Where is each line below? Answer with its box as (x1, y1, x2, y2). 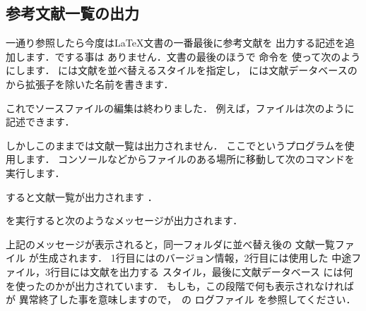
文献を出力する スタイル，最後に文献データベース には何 (89, 264, 353, 279)
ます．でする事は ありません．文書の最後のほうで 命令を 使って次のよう (25, 49, 361, 63)
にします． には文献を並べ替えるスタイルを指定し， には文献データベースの (6, 63, 358, 78)
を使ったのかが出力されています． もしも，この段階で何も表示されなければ (6, 278, 355, 293)
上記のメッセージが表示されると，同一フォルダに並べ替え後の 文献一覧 (6, 236, 335, 251)
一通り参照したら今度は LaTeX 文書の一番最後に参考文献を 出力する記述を (6, 35, 346, 50)
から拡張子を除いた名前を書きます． (6, 76, 174, 91)
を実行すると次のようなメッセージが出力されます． (6, 213, 243, 228)
